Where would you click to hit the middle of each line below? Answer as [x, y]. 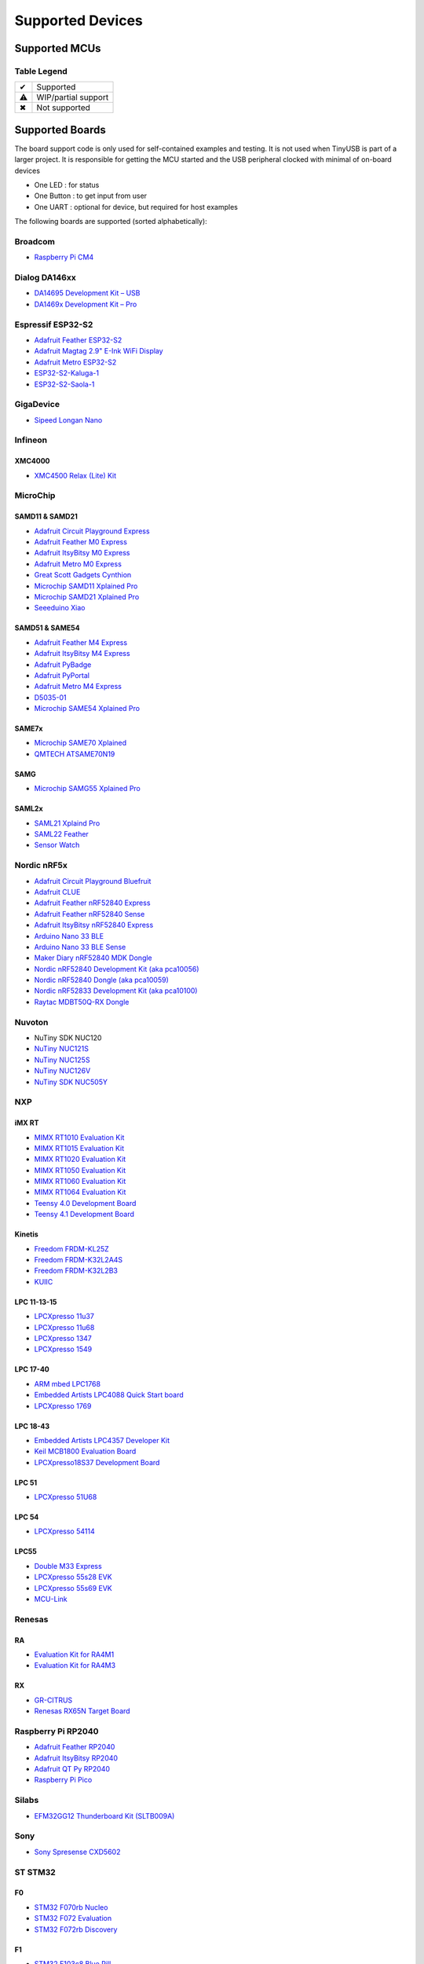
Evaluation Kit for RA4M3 [75, 1665]
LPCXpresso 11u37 [64, 1317]
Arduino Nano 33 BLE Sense [80, 947]
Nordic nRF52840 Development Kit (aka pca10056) [117, 969]
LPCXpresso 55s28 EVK [73, 1577]
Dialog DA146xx [45, 277]
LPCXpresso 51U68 [66, 1497]
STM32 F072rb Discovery [76, 1929]
